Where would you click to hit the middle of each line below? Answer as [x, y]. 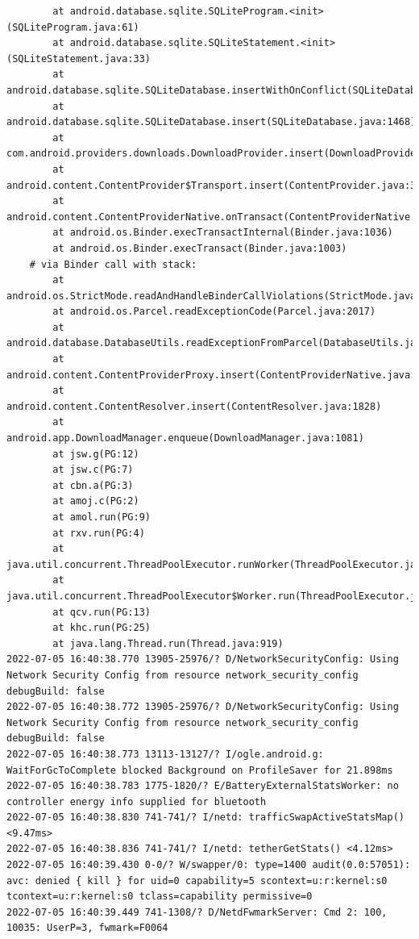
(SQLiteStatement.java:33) [79, 58]
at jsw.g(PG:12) [96, 454]
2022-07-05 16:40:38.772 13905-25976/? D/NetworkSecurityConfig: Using [203, 707]
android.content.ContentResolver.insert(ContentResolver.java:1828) [194, 406]
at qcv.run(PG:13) [102, 612]
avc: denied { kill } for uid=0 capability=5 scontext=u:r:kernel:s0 [197, 881]
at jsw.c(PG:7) [93, 470]
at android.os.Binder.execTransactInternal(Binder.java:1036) [223, 233]
